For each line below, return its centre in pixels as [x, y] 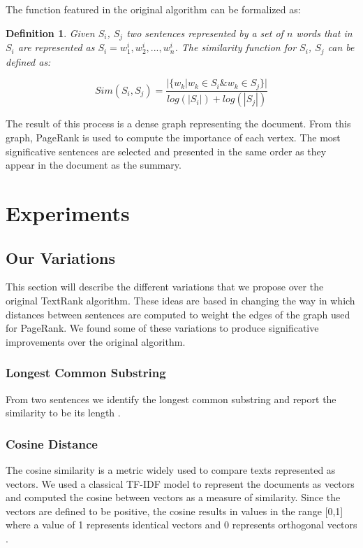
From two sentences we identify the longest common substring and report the [171, 399]
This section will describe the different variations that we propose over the [165, 287]
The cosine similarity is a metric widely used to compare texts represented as [171, 469]
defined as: [28, 61]
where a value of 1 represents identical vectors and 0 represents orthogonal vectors [181, 525]
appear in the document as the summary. [94, 165]
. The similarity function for [236, 47]
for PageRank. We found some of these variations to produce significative [162, 328]
